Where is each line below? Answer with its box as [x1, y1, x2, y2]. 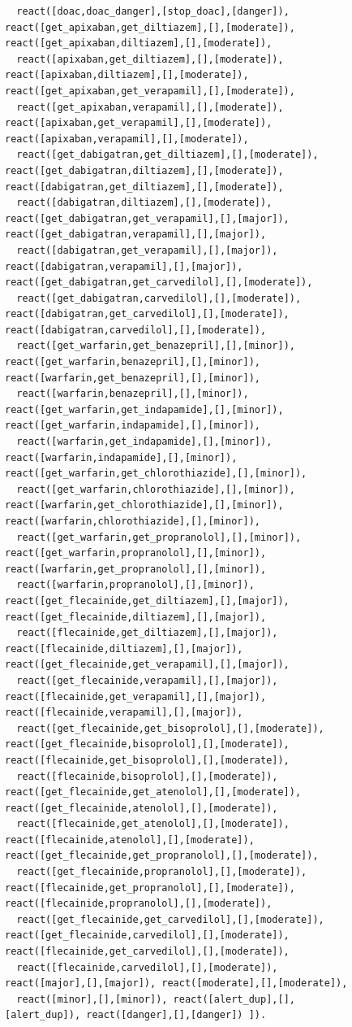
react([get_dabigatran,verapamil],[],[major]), [5, 228, 267, 241]
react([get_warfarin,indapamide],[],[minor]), [5, 420, 260, 432]
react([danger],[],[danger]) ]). [86, 1009, 267, 1021]
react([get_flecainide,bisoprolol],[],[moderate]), [5, 738, 290, 751]
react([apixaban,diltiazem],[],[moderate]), [5, 69, 249, 81]
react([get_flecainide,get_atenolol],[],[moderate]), [5, 786, 302, 799]
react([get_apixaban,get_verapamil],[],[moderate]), [5, 85, 295, 97]
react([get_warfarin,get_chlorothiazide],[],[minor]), [5, 468, 307, 480]
